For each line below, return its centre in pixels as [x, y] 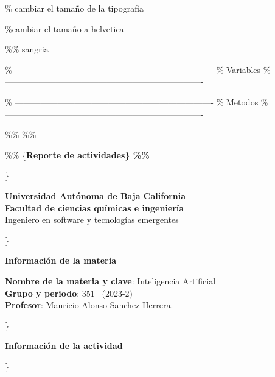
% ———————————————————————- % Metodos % [137, 101]
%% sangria [27, 49]
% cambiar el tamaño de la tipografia [74, 8]
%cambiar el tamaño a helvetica [64, 28]
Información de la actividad [64, 346]
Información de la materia [61, 260]
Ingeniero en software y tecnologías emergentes [92, 220]
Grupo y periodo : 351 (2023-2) [69, 293]
